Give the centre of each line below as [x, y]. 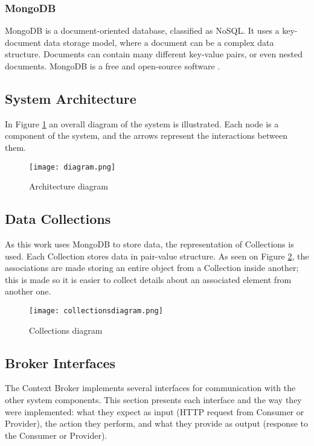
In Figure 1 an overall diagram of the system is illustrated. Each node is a [142, 123]
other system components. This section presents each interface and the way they [153, 400]
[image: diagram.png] [72, 167]
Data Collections [58, 219]
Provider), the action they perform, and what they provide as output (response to [156, 423]
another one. [28, 291]
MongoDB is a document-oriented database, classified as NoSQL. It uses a [142, 30]
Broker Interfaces [60, 362]
